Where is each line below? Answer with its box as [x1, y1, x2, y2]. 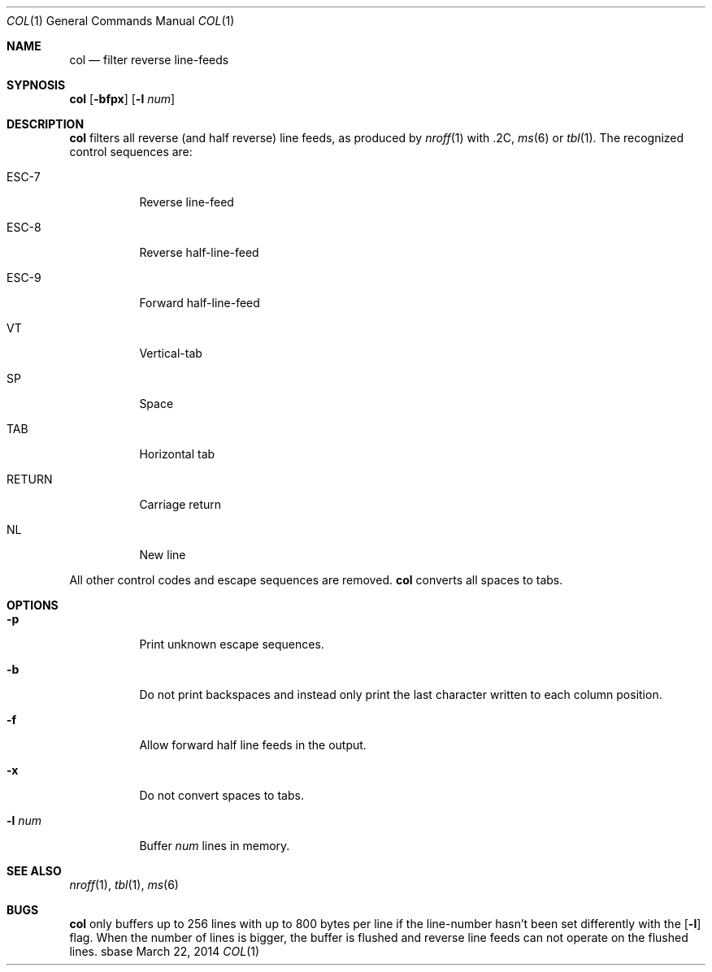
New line [139, 548, 186, 562]
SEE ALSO [7, 864, 62, 878]
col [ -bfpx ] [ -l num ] [69, 92, 176, 106]
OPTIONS [7, 598, 59, 612]
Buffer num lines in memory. [139, 839, 290, 853]
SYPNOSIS [7, 78, 66, 92]
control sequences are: [69, 145, 193, 158]
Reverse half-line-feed [139, 245, 259, 259]
